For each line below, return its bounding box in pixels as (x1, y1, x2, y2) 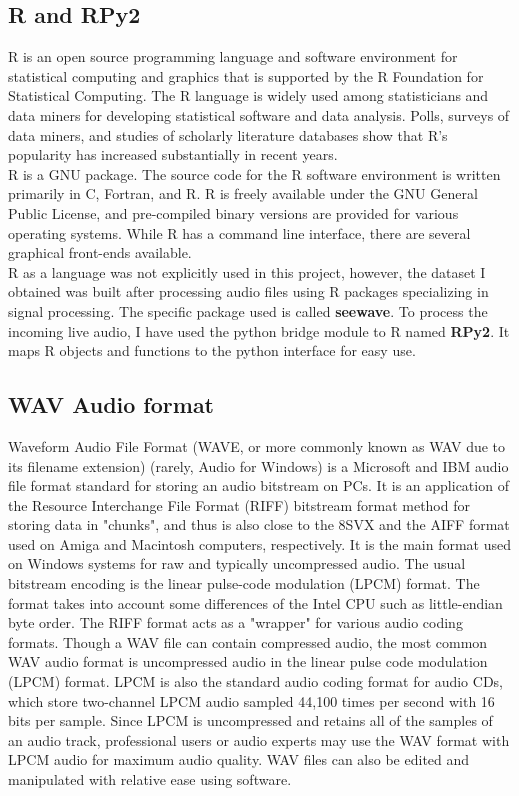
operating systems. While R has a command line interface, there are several (8, 222, 471, 243)
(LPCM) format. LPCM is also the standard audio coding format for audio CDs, (8, 671, 503, 692)
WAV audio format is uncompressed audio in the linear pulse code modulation (8, 651, 488, 672)
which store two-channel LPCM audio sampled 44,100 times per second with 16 (8, 690, 495, 711)
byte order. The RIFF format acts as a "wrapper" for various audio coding (8, 612, 463, 633)
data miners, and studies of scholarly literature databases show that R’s (8, 124, 448, 145)
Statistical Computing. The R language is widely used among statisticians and (8, 85, 489, 106)
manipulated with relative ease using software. (8, 769, 292, 789)
